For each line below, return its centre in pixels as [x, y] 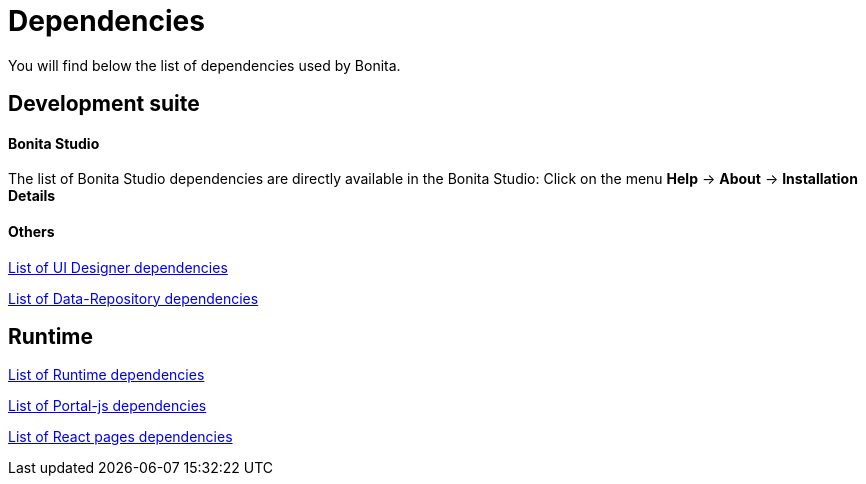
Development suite [104, 104]
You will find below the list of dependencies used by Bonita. [204, 65]
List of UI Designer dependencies [118, 267]
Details [32, 196]
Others [31, 231]
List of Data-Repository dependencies [133, 298]
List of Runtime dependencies [106, 375]
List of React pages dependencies [120, 437]
